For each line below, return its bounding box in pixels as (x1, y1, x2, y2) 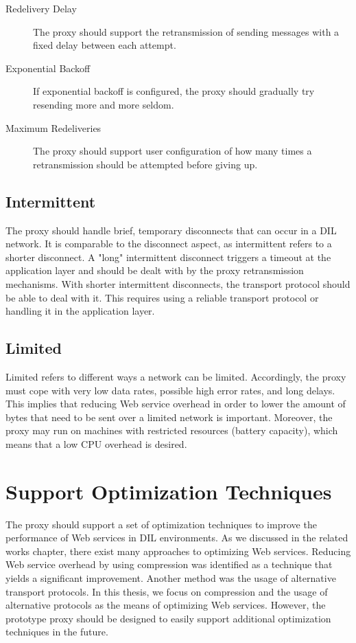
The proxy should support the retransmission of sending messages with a (33, 24, 340, 38)
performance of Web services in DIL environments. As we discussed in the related (5, 530, 348, 545)
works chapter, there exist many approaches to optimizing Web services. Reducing (5, 543, 351, 558)
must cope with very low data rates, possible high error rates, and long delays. (5, 383, 335, 397)
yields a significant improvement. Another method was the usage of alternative (5, 570, 336, 585)
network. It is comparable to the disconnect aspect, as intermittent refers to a (5, 236, 332, 251)
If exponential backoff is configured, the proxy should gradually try (33, 84, 315, 98)
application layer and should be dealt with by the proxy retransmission (5, 263, 304, 278)
